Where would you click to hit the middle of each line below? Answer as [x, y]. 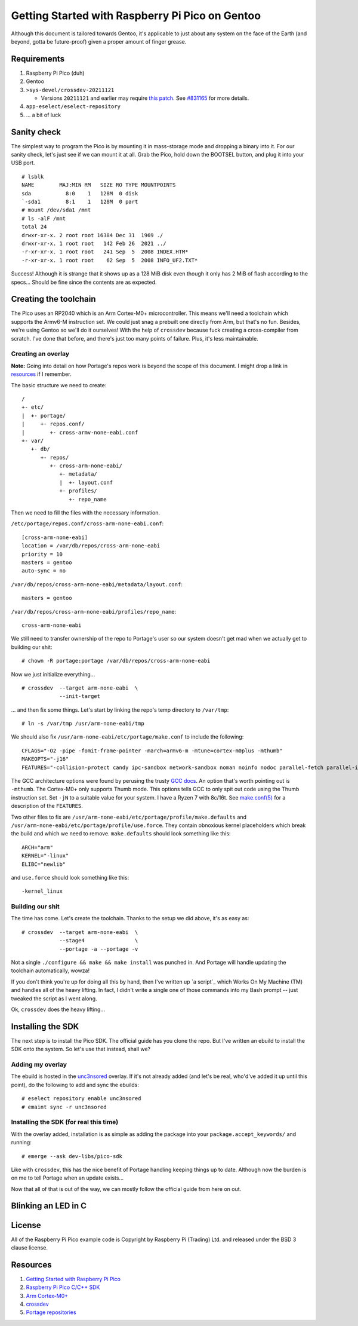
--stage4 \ [99, 941]
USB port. [23, 163]
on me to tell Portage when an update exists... [67, 1178]
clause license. [29, 1247]
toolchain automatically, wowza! [50, 970]
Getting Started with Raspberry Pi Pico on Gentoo [136, 16]
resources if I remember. [41, 374]
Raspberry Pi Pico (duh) [55, 73]
